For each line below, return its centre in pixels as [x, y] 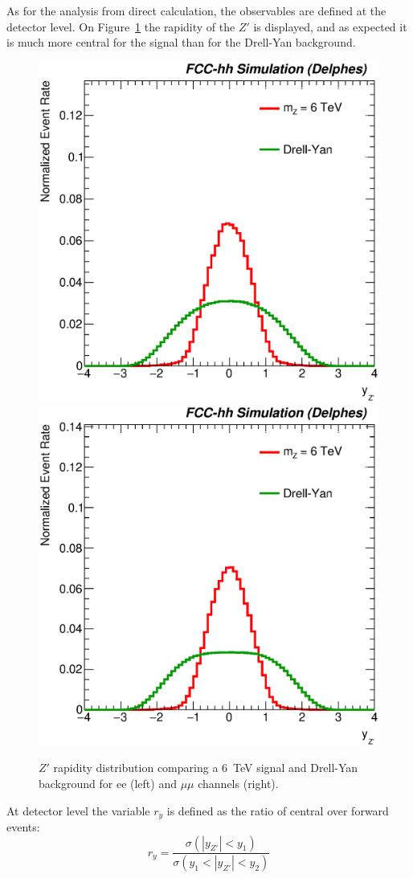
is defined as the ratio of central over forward [278, 810]
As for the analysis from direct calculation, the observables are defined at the [196, 10]
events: [23, 826]
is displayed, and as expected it [330, 26]
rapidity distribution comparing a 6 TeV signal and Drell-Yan [206, 768]
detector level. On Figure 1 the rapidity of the [121, 26]
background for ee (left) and [108, 783]
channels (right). [238, 783]
